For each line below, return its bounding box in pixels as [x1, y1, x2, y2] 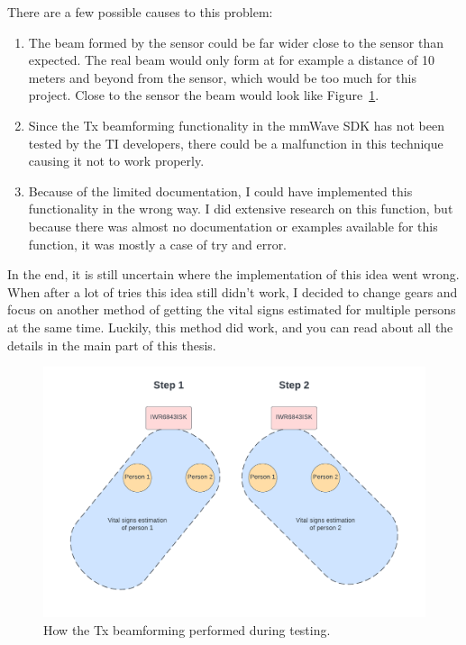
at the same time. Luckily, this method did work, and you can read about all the [7, 317, 453, 336]
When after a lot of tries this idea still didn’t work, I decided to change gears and [7, 282, 458, 301]
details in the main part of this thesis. [7, 335, 216, 354]
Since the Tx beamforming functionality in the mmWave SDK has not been [28, 115, 444, 134]
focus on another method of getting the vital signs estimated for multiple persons [7, 300, 456, 319]
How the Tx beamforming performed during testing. [43, 620, 331, 639]
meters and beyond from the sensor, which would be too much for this [28, 68, 416, 86]
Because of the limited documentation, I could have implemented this [28, 181, 413, 200]
